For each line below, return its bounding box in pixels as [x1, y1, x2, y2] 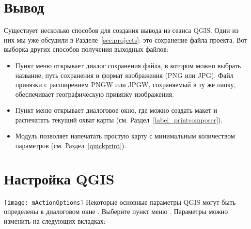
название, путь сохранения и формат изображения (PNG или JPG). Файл [15, 70, 234, 80]
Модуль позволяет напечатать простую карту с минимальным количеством [15, 131, 235, 141]
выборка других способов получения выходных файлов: [4, 44, 169, 54]
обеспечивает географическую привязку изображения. [15, 89, 174, 99]
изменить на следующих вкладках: [4, 216, 106, 226]
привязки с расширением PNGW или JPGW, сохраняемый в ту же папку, [15, 79, 236, 90]
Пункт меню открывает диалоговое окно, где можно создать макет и [15, 105, 217, 115]
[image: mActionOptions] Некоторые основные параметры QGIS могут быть [4, 197, 236, 207]
